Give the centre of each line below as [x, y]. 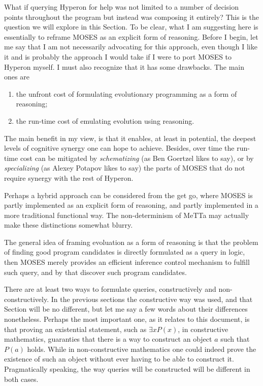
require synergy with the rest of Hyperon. [69, 177]
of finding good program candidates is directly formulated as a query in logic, [125, 252]
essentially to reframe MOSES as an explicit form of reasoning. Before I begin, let [131, 36]
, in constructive [203, 329]
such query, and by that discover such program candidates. [95, 272]
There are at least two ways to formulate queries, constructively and [110, 289]
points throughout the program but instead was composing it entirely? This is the [131, 17]
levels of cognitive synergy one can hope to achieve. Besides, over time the [119, 148]
